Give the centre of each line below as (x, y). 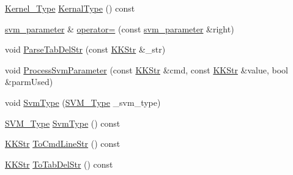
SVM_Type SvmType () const (63, 123)
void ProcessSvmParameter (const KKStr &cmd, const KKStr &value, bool (146, 69)
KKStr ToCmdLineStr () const (63, 143)
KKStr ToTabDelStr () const (59, 164)
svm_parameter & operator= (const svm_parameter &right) (120, 28)
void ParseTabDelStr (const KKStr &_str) (85, 49)
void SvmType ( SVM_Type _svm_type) (83, 102)
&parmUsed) (29, 82)
